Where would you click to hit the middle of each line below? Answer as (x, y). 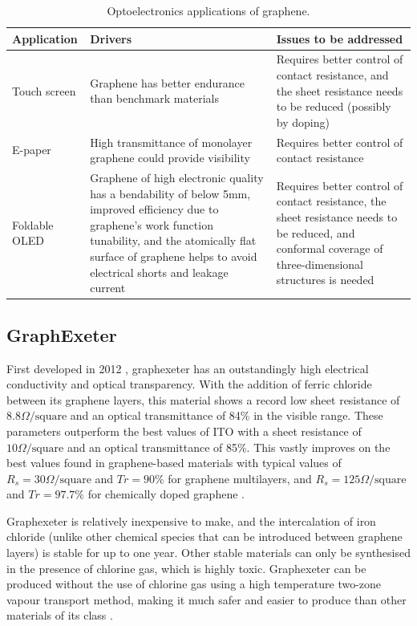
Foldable (33, 224)
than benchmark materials (154, 98)
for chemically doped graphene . (166, 494)
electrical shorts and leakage (159, 272)
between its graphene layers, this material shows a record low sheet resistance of (203, 399)
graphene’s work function (152, 224)
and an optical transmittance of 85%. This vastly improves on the (229, 447)
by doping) (303, 122)
